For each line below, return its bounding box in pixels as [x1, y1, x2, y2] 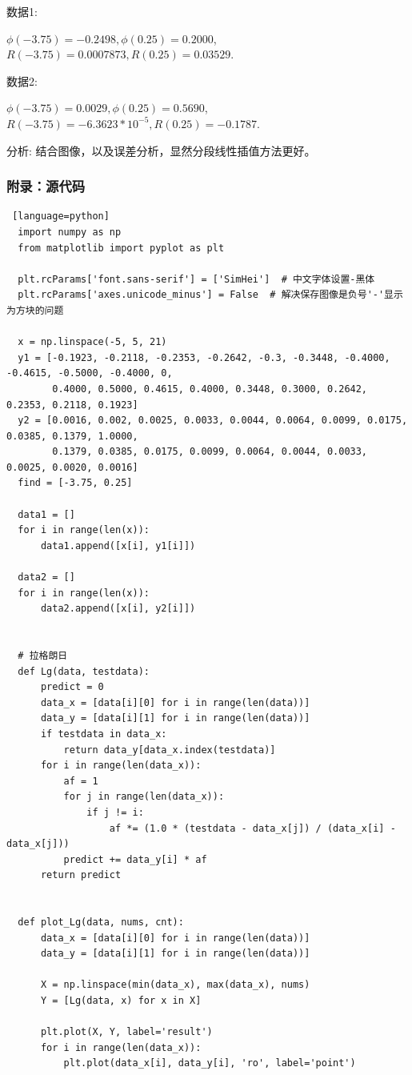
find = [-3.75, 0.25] [18, 477, 133, 489]
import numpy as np [18, 226, 122, 238]
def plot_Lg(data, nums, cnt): [18, 917, 184, 929]
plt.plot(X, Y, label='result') [40, 1026, 213, 1038]
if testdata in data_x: [40, 728, 167, 740]
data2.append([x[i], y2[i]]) [40, 603, 196, 615]
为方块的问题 [6, 304, 64, 316]
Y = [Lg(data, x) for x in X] [40, 995, 202, 1007]
